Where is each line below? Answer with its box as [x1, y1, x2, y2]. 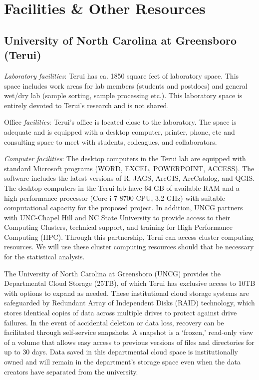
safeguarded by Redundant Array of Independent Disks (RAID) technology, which [4, 297, 255, 308]
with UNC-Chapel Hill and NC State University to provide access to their [4, 212, 230, 222]
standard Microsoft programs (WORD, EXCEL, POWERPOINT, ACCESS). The [4, 163, 255, 173]
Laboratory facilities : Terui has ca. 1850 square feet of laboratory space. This [4, 70, 239, 81]
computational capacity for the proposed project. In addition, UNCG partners [4, 202, 243, 213]
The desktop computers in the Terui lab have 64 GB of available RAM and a [4, 182, 240, 193]
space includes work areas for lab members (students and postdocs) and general [4, 80, 248, 91]
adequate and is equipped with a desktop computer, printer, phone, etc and [4, 126, 235, 137]
